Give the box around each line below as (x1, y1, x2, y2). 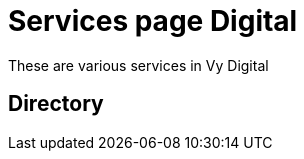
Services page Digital (8, 4, 298, 38)
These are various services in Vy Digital (8, 56, 269, 74)
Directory (8, 91, 104, 117)
